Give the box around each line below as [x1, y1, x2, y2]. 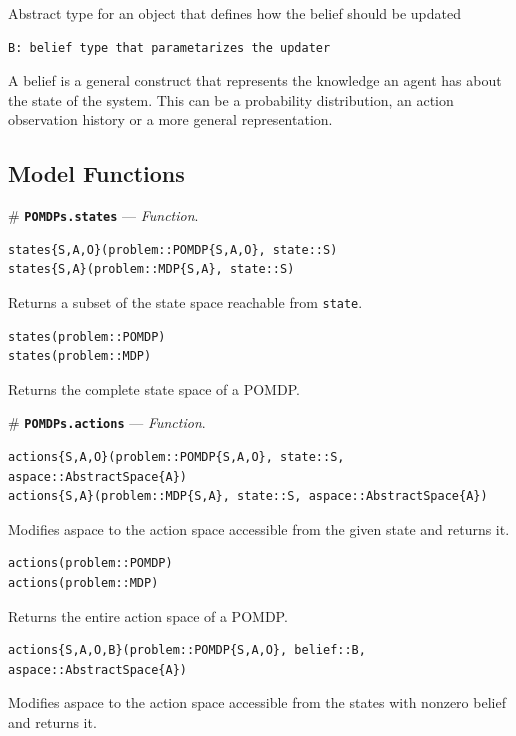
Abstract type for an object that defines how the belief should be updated [8, 3, 462, 23]
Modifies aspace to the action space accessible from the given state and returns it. [8, 518, 510, 539]
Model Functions [8, 158, 185, 189]
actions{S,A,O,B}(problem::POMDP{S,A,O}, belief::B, [8, 643, 366, 658]
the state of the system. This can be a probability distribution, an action [8, 89, 454, 110]
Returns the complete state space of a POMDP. [8, 378, 300, 399]
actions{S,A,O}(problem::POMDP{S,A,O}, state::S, [8, 450, 345, 465]
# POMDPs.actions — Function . [8, 412, 206, 433]
